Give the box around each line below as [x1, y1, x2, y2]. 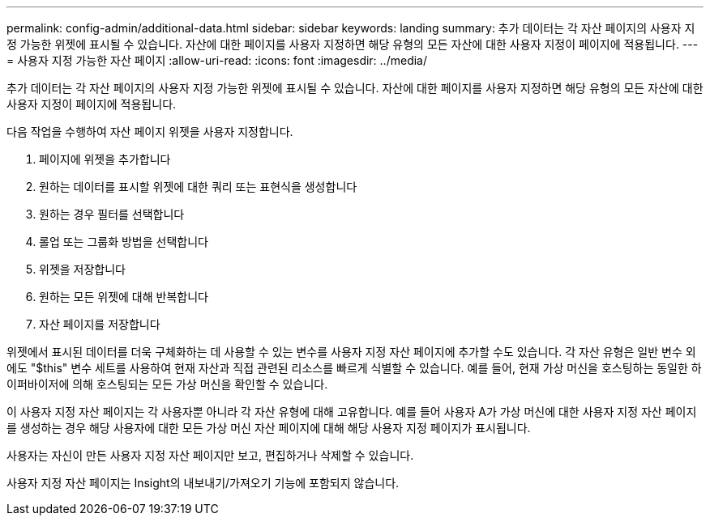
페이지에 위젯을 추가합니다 [39, 152, 171, 166]
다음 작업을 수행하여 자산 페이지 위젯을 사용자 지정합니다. [6, 125, 293, 138]
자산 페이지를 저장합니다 [39, 317, 160, 331]
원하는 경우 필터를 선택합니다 [39, 207, 185, 221]
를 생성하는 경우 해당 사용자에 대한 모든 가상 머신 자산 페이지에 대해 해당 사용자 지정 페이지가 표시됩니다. [6, 421, 531, 435]
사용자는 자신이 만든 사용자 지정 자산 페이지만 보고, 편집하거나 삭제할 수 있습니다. [6, 448, 414, 462]
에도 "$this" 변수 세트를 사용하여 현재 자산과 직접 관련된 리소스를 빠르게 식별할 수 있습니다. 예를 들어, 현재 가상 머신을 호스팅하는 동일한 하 [6, 361, 702, 375]
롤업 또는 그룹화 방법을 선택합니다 [39, 235, 208, 248]
